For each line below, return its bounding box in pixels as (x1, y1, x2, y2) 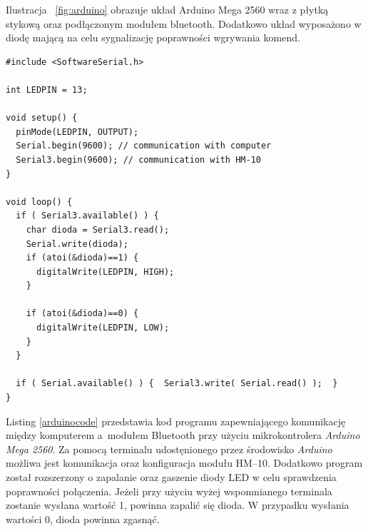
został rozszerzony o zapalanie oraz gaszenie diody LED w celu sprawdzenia (6, 470, 337, 484)
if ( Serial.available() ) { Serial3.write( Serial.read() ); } (16, 378, 338, 389)
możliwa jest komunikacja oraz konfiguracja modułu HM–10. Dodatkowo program (6, 455, 363, 470)
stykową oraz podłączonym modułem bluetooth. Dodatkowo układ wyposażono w (6, 16, 362, 31)
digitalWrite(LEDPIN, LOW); (36, 323, 170, 333)
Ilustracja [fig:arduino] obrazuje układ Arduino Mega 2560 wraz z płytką (6, 2, 329, 16)
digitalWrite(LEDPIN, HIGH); (36, 266, 175, 277)
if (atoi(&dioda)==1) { (26, 253, 139, 263)
